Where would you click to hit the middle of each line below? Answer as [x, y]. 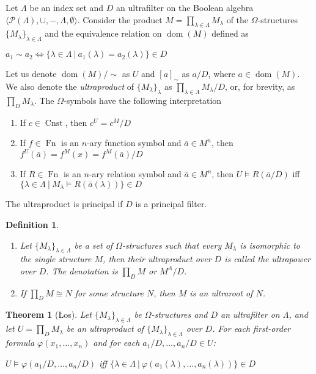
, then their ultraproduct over [157, 259]
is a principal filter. [171, 204]
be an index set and [67, 7]
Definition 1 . [32, 224]
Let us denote [31, 74]
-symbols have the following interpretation [143, 100]
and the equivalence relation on [103, 33]
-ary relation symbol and [135, 174]
